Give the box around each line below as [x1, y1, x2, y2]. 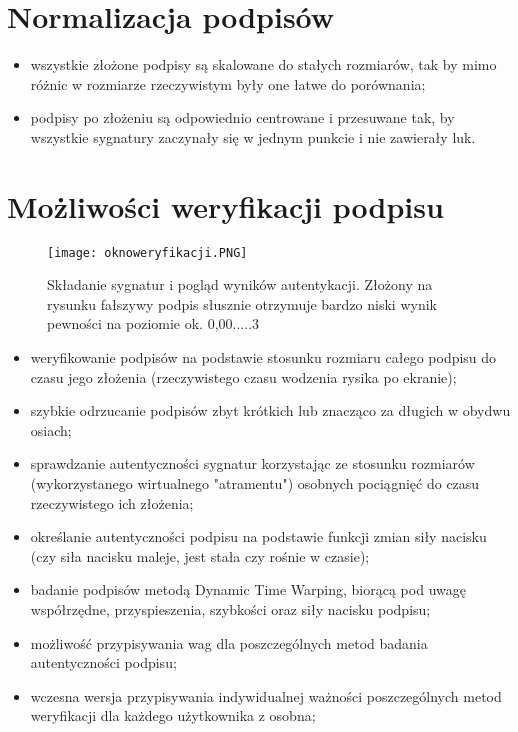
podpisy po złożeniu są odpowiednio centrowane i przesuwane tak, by [30, 107, 455, 128]
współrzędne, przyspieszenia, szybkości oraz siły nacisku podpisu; [30, 599, 431, 619]
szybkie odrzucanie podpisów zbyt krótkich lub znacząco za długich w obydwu [30, 400, 511, 421]
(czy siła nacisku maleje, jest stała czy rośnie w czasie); [30, 545, 370, 566]
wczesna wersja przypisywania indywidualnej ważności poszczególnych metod [30, 685, 502, 706]
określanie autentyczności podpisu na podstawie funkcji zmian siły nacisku [30, 526, 487, 547]
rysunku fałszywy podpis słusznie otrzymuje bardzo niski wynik [47, 293, 437, 314]
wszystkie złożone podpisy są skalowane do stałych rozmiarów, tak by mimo [30, 54, 497, 75]
